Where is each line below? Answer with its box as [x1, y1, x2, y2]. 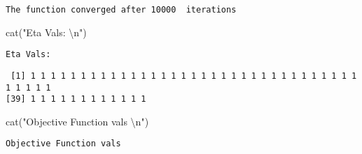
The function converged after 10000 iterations [6, 5, 237, 15]
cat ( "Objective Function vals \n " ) [6, 114, 149, 128]
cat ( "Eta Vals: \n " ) [6, 24, 87, 39]
